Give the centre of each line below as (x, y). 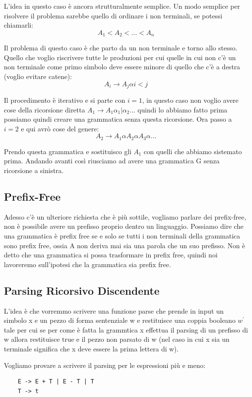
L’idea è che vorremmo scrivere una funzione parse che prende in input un (114, 310)
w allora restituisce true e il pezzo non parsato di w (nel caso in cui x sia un (117, 339)
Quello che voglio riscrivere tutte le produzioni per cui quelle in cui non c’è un (120, 57)
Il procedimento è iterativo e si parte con (65, 100)
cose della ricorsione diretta (45, 109)
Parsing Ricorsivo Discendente (82, 290)
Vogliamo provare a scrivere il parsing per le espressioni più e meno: (105, 365)
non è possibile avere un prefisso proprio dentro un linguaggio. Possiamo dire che (124, 226)
